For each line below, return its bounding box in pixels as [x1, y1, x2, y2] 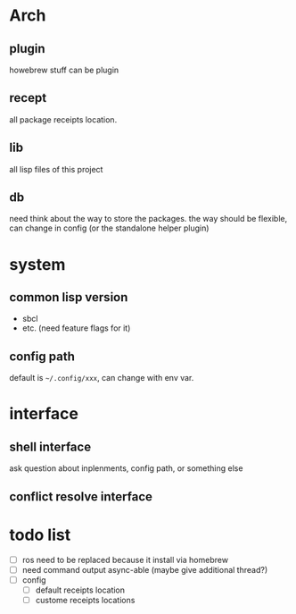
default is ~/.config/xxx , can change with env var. [9, 373, 194, 383]
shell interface [9, 439, 92, 454]
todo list [9, 525, 71, 545]
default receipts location [35, 585, 126, 595]
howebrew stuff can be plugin [9, 64, 119, 75]
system [9, 254, 66, 274]
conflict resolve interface [9, 489, 153, 504]
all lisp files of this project [9, 164, 103, 174]
